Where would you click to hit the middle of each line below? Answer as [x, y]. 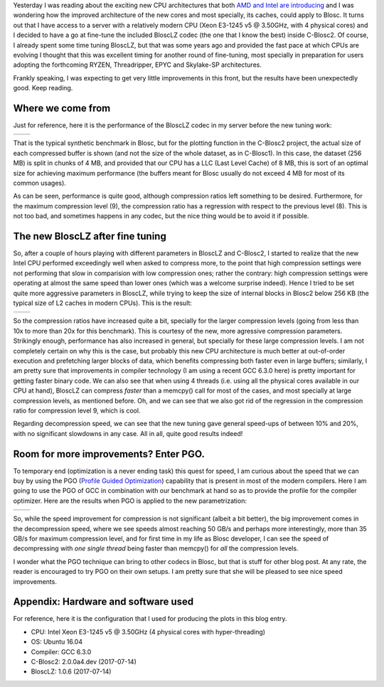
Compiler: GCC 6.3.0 [61, 651]
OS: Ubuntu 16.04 [57, 642]
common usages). [40, 183]
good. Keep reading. [43, 88]
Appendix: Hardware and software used [103, 602]
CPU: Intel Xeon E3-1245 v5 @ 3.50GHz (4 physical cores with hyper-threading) [148, 632]
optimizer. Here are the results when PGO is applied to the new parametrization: [130, 501]
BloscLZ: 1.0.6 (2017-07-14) [71, 671]
